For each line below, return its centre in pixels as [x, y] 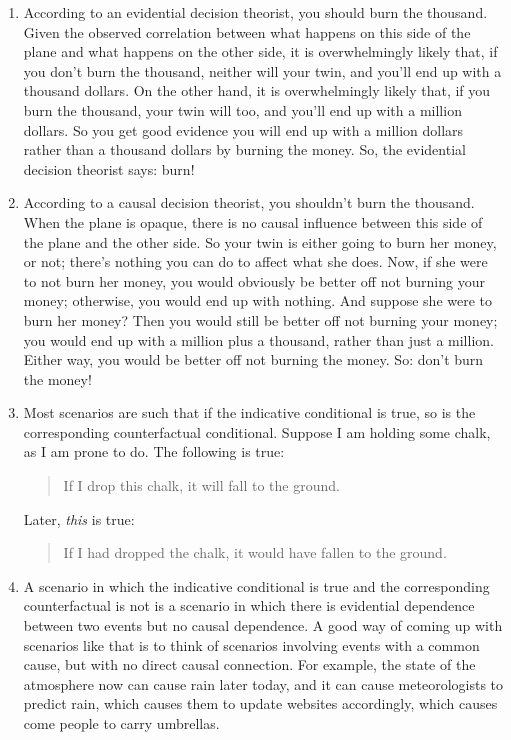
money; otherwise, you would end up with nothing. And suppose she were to [258, 300]
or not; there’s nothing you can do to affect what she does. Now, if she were [255, 261]
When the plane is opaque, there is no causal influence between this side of [253, 221]
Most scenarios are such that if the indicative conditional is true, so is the [249, 412]
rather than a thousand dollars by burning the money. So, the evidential [244, 149]
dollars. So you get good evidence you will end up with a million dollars [243, 129]
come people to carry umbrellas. [121, 723]
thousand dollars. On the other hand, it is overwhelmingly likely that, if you [257, 90]
